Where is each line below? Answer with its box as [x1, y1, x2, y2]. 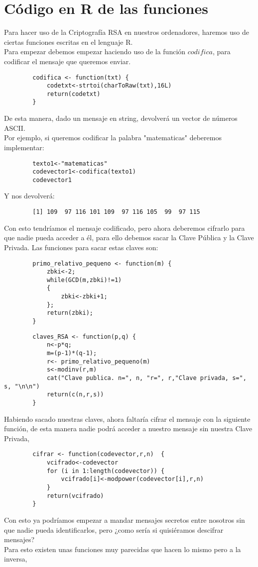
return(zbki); [46, 309, 93, 317]
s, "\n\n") [4, 382, 40, 390]
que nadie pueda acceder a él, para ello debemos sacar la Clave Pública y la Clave [4, 232, 254, 243]
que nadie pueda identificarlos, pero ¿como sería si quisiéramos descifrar [4, 524, 224, 535]
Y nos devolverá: [4, 190, 55, 201]
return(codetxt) [46, 90, 101, 97]
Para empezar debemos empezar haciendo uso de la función [4, 46, 186, 57]
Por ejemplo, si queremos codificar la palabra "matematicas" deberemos [4, 132, 222, 143]
